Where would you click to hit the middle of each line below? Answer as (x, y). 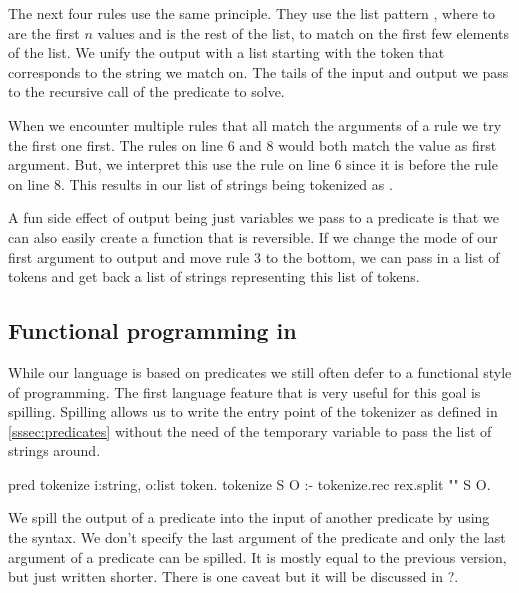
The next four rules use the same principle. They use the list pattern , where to (252, 13)
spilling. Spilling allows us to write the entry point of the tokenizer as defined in (253, 411)
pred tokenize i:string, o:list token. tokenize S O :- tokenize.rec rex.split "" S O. (249, 483)
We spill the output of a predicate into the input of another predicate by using (249, 517)
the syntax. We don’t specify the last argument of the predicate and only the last (257, 537)
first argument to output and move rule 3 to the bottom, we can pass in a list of (254, 256)
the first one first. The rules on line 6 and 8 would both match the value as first (252, 144)
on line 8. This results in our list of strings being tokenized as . (200, 183)
